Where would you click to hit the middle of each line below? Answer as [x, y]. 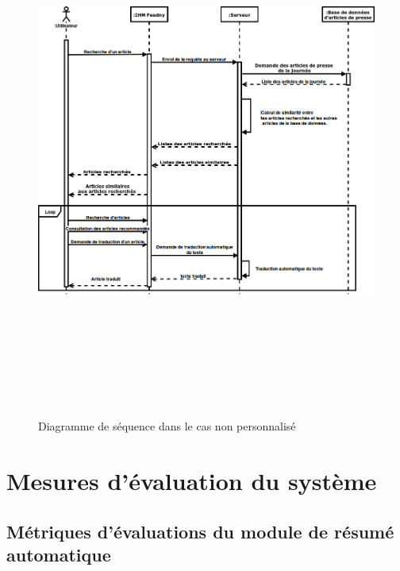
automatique [59, 554]
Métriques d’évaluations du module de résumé [200, 531]
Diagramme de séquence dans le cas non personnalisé [167, 426]
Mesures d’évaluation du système [192, 481]
